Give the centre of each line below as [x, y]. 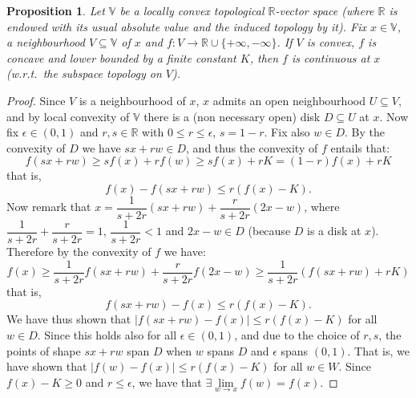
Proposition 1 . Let [56, 10]
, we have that [167, 382]
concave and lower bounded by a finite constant [121, 57]
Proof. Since [36, 100]
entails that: [360, 147]
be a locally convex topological [192, 10]
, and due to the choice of [297, 334]
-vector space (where [325, 10]
